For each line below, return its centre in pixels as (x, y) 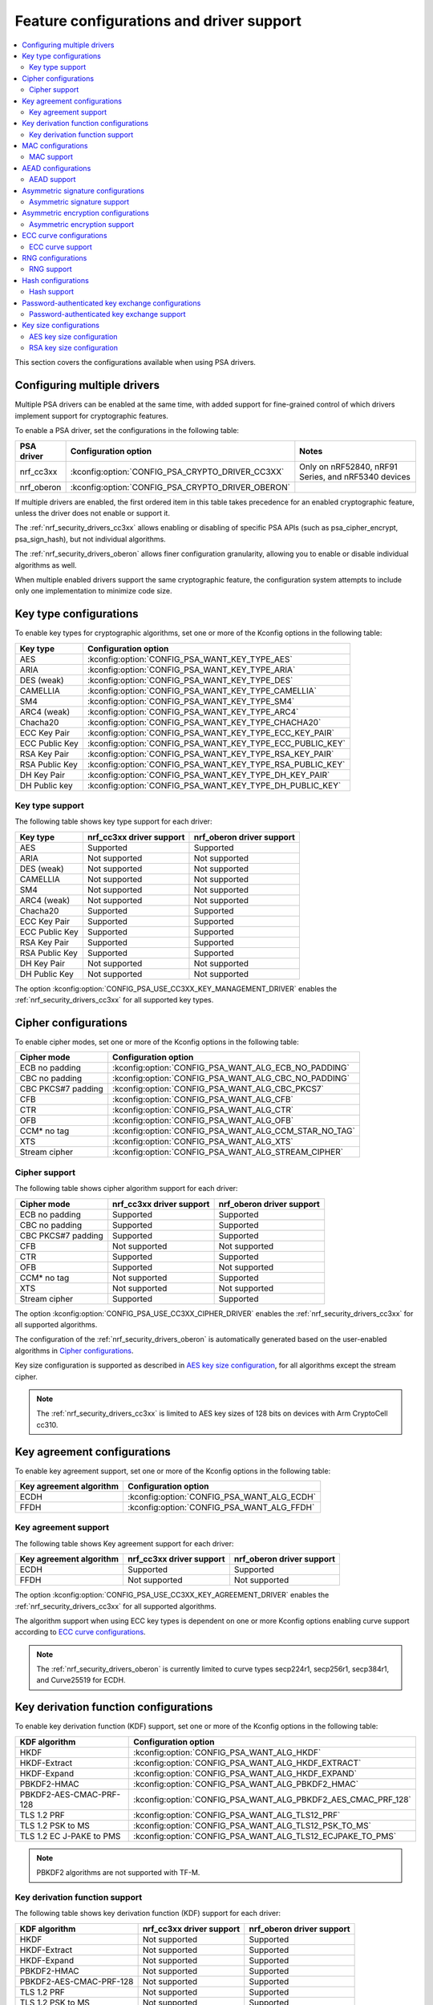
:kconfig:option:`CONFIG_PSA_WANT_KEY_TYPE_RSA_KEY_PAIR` (210, 754)
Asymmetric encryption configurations (86, 213)
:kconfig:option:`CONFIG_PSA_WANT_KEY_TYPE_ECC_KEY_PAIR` (210, 732)
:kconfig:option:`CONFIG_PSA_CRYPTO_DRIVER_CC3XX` (177, 472)
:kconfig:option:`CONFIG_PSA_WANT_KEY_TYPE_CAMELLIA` (202, 691)
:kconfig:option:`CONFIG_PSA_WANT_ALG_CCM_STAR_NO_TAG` (234, 1131)
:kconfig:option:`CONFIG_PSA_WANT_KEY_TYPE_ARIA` (191, 670)
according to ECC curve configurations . (80, 1632)
